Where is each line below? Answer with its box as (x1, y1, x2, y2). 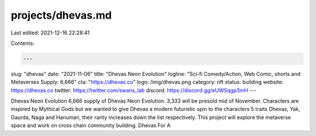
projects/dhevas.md (11, 9, 112, 22)
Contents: (11, 40, 35, 47)
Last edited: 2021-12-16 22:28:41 (11, 29, 90, 36)
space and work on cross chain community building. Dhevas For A (11, 122, 171, 129)
